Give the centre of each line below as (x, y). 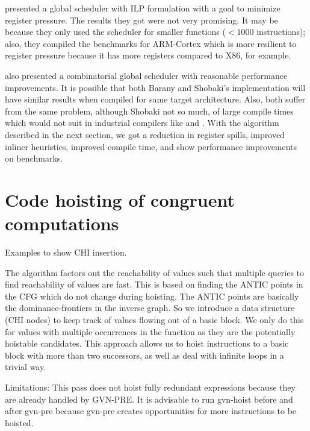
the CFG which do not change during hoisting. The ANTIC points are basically (152, 296)
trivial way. (26, 367)
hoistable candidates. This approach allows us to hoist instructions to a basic (147, 343)
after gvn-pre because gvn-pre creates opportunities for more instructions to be (151, 411)
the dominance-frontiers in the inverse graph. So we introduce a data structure (150, 308)
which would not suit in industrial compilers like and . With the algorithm (142, 123)
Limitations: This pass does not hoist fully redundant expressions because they (150, 387)
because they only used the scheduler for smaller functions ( (115, 32)
